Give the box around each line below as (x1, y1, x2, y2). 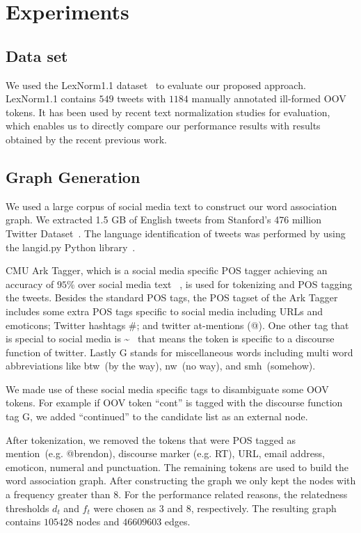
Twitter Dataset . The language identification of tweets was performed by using (6, 225, 346, 240)
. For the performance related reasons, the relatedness (118, 487, 348, 502)
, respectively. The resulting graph (191, 500, 337, 515)
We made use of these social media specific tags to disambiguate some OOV (6, 381, 329, 396)
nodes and (76, 514, 120, 529)
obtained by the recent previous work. (6, 132, 167, 146)
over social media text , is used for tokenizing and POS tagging (78, 276, 353, 291)
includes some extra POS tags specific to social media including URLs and (6, 303, 323, 318)
